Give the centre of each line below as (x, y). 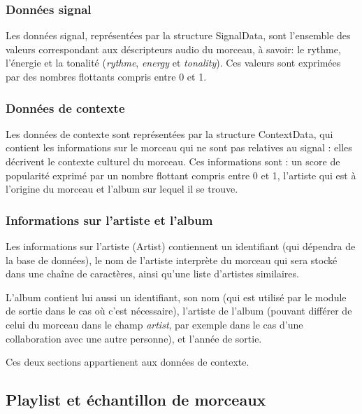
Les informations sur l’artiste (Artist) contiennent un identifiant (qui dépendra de (181, 246)
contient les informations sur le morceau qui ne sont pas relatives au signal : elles (179, 147)
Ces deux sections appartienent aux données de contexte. (128, 362)
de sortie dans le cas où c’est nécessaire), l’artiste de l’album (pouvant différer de (179, 311)
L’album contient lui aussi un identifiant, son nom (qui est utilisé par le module (176, 297)
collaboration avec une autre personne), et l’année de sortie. (134, 338)
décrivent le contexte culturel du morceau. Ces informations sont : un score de (173, 161)
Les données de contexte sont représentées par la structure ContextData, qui (169, 133)
